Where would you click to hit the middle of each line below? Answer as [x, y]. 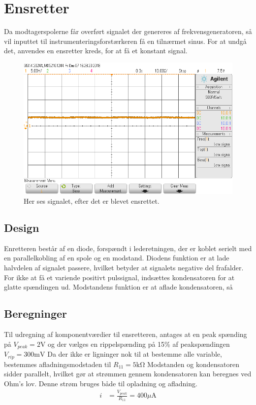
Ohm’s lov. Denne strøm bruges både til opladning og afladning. [101, 383]
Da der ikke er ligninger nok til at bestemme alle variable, [135, 354]
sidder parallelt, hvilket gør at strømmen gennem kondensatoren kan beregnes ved [128, 374]
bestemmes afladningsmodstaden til [58, 364]
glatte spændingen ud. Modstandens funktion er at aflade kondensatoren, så [118, 287]
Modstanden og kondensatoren [193, 364]
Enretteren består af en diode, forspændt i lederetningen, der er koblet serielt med [128, 248]
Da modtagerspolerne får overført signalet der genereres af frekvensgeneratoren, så [128, 31]
